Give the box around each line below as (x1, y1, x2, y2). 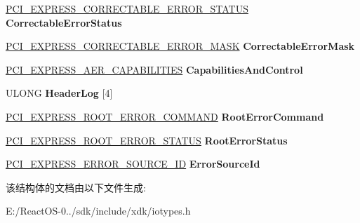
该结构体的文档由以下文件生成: (6, 180, 146, 194)
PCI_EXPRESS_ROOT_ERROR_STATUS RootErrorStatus (6, 133, 288, 147)
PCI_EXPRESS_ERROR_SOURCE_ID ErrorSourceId (6, 156, 260, 171)
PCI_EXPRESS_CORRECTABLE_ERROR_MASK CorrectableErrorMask (6, 39, 355, 53)
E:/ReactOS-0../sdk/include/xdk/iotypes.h (6, 203, 191, 218)
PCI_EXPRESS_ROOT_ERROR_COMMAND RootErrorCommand (6, 109, 324, 123)
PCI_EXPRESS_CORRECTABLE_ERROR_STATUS (6, 1, 248, 15)
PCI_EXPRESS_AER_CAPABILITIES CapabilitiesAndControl (6, 62, 303, 76)
